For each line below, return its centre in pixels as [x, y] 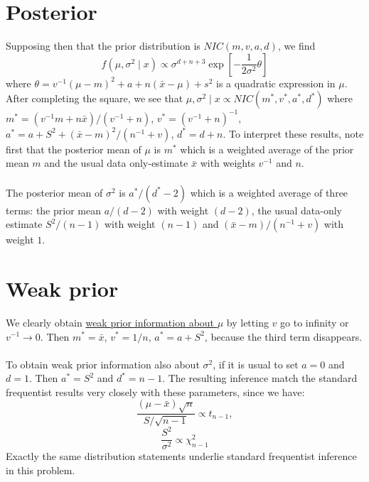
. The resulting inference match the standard [260, 378]
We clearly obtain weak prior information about [110, 322]
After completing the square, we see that [95, 98]
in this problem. [41, 470]
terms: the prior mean [53, 210]
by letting [247, 322]
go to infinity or [315, 322]
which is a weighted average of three [269, 192]
